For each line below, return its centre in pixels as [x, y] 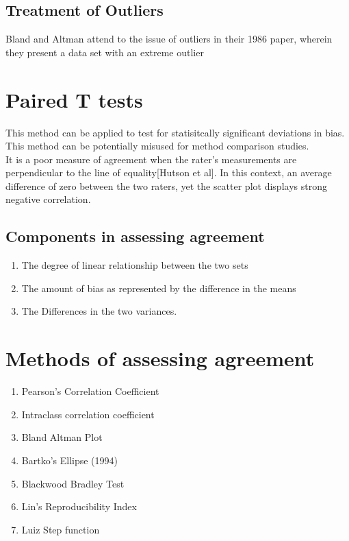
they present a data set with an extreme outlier [105, 52]
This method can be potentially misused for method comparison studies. [157, 146]
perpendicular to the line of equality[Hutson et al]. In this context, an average [169, 172]
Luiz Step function [61, 529]
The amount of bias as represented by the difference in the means [159, 288]
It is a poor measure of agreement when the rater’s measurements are [151, 159]
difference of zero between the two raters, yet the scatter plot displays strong [166, 185]
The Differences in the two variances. [99, 311]
